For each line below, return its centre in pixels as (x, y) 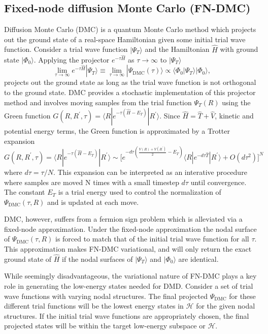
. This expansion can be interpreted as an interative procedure (150, 172)
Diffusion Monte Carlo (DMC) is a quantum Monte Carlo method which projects (130, 29)
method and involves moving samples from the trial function (98, 102)
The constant (25, 192)
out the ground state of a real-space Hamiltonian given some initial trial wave (125, 39)
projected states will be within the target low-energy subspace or (105, 326)
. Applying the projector (72, 59)
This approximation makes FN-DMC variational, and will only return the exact (128, 249)
